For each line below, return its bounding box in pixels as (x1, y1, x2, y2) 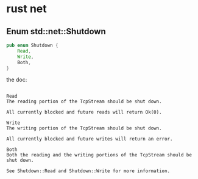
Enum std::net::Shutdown (6, 26, 106, 37)
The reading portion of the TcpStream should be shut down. (6, 98, 163, 105)
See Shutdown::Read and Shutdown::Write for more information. (6, 168, 171, 174)
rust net (6, 2, 47, 16)
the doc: (6, 76, 27, 84)
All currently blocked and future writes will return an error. (6, 136, 173, 142)
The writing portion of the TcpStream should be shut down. (6, 125, 163, 131)
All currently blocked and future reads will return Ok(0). (6, 109, 163, 115)
